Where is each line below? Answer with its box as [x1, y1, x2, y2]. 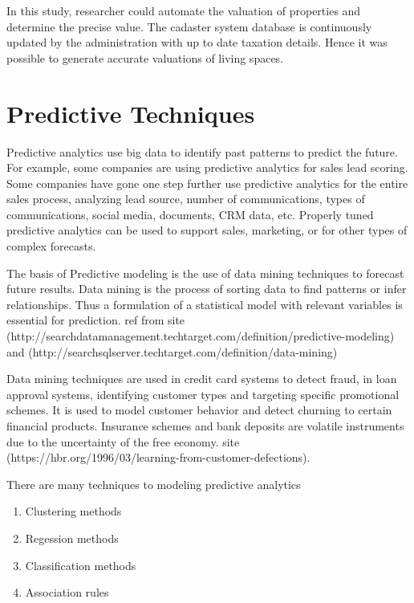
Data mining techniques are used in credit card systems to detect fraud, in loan [6, 370, 397, 387]
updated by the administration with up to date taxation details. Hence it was [6, 34, 388, 51]
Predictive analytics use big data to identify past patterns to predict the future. [6, 143, 398, 160]
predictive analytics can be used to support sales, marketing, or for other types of [6, 222, 408, 238]
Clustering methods [25, 503, 122, 519]
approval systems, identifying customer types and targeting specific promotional [6, 385, 400, 402]
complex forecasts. [6, 238, 96, 255]
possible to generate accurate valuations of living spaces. [6, 49, 284, 66]
